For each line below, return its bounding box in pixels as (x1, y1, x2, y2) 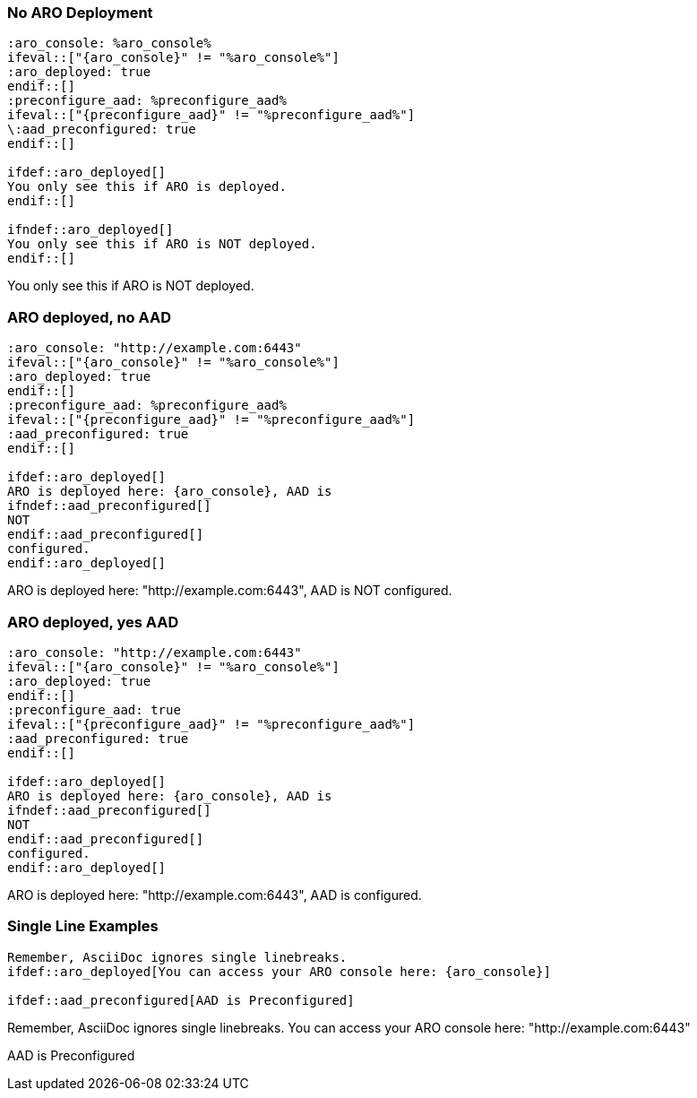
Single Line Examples (7, 917, 159, 936)
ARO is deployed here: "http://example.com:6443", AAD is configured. (7, 886, 422, 903)
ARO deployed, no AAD (7, 307, 171, 326)
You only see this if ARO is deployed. (7, 179, 287, 195)
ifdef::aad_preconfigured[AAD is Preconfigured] (7, 992, 355, 1007)
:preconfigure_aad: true (7, 702, 181, 717)
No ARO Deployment (7, 4, 153, 22)
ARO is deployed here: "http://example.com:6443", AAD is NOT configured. (7, 583, 452, 599)
